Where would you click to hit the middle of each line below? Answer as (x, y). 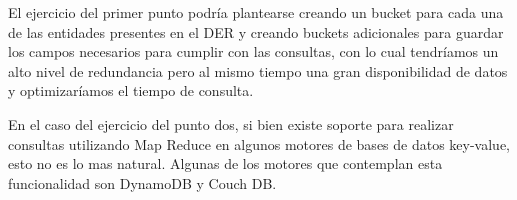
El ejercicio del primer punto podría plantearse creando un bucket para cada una (256, 12)
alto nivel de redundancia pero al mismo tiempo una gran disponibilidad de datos (258, 70)
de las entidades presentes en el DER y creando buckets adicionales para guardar (256, 31)
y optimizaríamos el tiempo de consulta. (131, 90)
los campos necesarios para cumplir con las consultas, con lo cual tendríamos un (253, 51)
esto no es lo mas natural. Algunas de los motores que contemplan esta (225, 163)
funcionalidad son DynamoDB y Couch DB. (142, 182)
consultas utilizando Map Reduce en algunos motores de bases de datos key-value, (259, 143)
